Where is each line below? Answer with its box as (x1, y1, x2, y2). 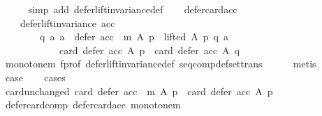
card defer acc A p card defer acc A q (59, 42, 240, 57)
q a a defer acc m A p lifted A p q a (39, 29, 228, 44)
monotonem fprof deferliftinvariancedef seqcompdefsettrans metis (5, 56, 316, 71)
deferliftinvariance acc (20, 15, 115, 30)
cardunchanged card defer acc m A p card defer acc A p (5, 83, 273, 98)
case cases (5, 69, 66, 84)
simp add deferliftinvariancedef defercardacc (28, 2, 237, 16)
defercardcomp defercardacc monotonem (5, 97, 181, 112)
